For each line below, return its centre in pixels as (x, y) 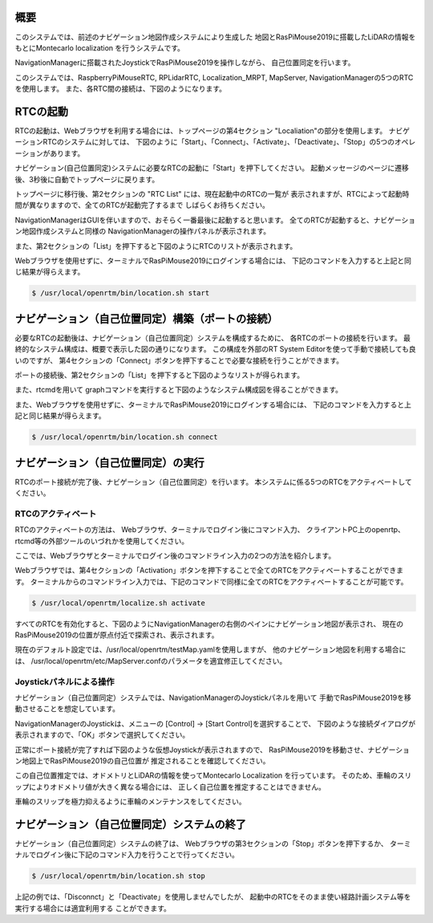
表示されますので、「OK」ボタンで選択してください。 (102, 735)
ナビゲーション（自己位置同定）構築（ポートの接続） (146, 318)
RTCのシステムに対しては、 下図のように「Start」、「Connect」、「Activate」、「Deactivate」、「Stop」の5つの (219, 142)
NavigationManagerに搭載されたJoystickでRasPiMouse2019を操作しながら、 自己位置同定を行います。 (185, 63)
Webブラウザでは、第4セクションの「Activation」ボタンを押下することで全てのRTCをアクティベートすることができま (209, 571)
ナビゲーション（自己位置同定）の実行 (109, 463)
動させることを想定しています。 (67, 709)
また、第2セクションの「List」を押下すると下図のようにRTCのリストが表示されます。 (156, 246)
